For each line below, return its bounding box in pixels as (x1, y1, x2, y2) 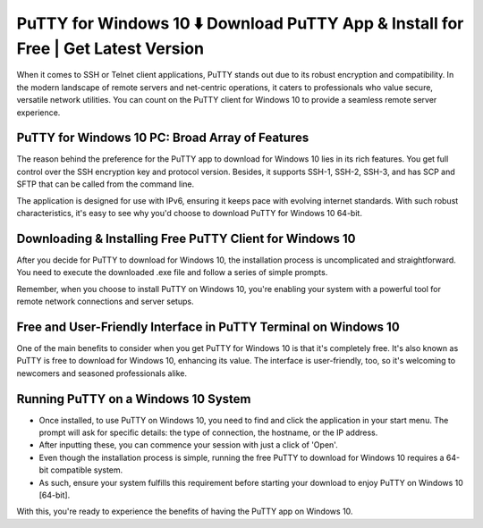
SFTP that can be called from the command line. (16, 179, 195, 189)
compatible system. (50, 465, 123, 475)
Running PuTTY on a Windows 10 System (16, 391, 251, 406)
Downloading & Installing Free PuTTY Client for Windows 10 (16, 230, 356, 246)
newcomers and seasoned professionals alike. (16, 367, 188, 379)
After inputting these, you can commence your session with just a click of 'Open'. (38, 440, 339, 450)
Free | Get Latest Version (16, 38, 205, 58)
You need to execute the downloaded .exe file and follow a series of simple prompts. (16, 267, 328, 278)
